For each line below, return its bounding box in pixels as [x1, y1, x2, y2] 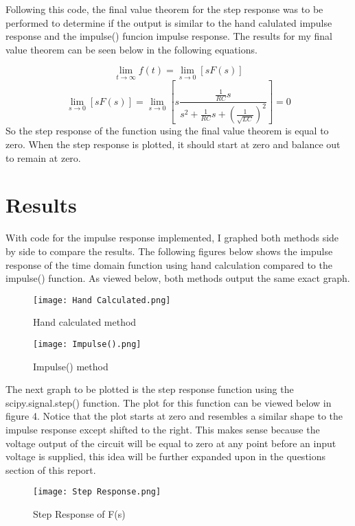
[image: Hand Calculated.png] [33, 295, 171, 305]
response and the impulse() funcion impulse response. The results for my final [5, 29, 332, 43]
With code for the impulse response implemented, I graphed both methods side [5, 230, 339, 245]
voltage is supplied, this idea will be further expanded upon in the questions [5, 449, 326, 464]
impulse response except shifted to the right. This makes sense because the [5, 422, 320, 437]
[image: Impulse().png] [33, 339, 141, 349]
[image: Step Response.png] [33, 487, 161, 497]
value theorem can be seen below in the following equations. [5, 42, 257, 56]
